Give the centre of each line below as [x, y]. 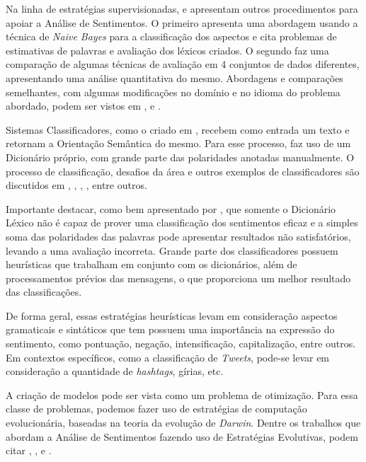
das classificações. [44, 292]
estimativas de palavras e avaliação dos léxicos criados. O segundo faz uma [167, 50]
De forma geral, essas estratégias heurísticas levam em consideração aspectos [172, 315]
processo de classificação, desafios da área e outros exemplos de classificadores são [183, 171]
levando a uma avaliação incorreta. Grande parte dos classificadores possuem [172, 250]
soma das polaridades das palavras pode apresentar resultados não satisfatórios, [178, 236]
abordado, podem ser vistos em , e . [83, 106]
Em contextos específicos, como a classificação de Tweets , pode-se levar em [168, 357]
